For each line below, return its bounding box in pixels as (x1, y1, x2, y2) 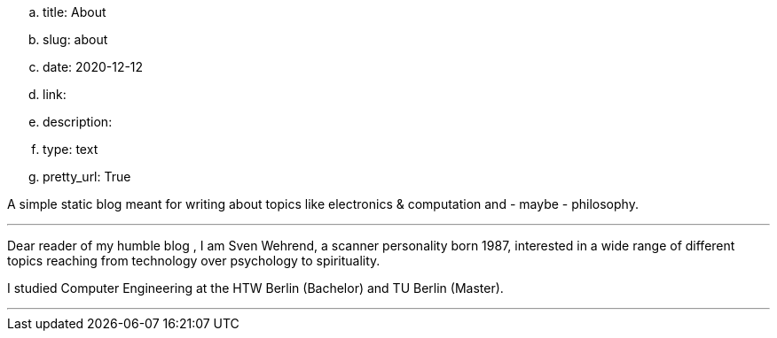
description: (43, 114, 113, 129)
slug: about (43, 32, 108, 47)
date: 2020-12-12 (43, 59, 144, 74)
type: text (43, 142, 98, 157)
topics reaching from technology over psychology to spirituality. (7, 253, 381, 268)
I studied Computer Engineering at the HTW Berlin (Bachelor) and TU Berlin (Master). (7, 280, 504, 296)
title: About (43, 4, 106, 19)
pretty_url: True (43, 169, 131, 184)
